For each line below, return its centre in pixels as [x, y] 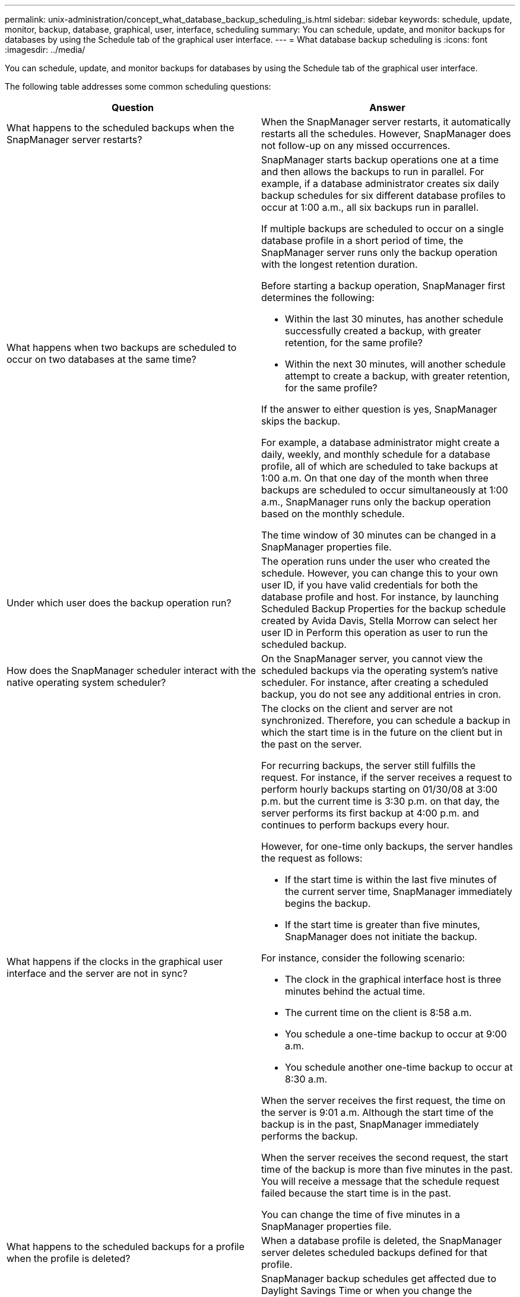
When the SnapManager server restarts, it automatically [386, 122]
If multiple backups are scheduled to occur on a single [383, 229]
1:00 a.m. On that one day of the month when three [375, 478]
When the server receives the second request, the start [385, 1157]
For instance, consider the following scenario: [363, 958]
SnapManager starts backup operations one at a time [380, 160]
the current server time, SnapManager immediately [399, 891]
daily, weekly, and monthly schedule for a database [376, 454]
